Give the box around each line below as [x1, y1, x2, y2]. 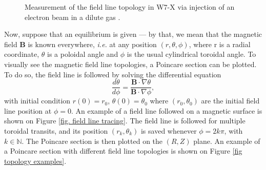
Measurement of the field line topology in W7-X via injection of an [25, 2, 235, 12]
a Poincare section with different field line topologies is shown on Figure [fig [4, 145, 242, 156]
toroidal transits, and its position [4, 125, 108, 136]
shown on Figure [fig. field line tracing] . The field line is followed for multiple [4, 115, 245, 126]
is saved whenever [140, 125, 197, 136]
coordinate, [4, 49, 39, 59]
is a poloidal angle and [47, 49, 118, 59]
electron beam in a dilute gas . [25, 11, 120, 22]
